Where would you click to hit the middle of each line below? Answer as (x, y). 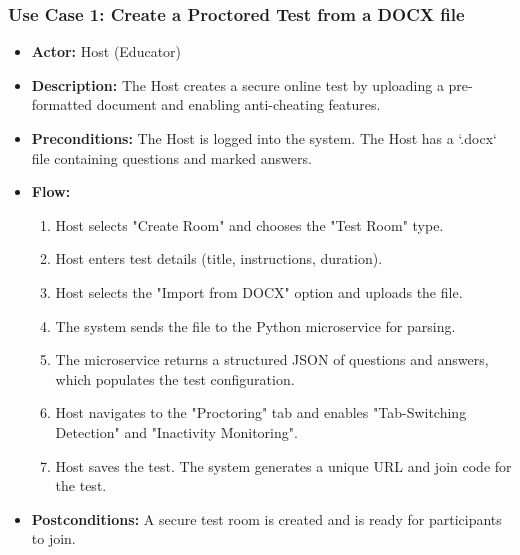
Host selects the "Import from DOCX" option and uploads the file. (259, 291)
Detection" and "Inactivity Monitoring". (176, 431)
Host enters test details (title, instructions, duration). (219, 258)
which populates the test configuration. (175, 378)
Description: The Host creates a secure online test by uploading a (237, 84)
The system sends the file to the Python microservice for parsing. (255, 325)
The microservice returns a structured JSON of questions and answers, (272, 359)
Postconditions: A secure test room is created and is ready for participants (266, 518)
